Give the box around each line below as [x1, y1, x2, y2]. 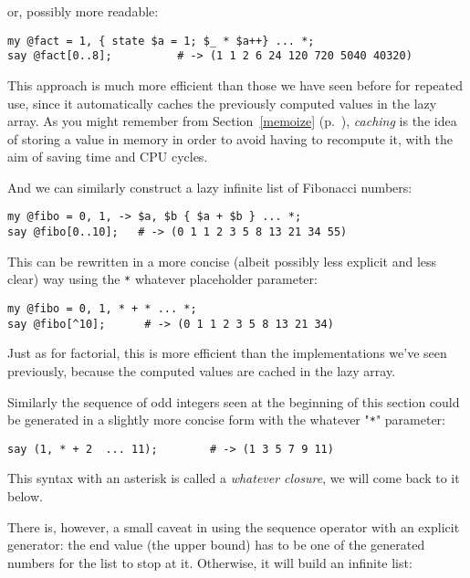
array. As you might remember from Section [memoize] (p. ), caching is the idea [7, 111, 457, 131]
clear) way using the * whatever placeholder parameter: [7, 269, 318, 289]
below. [7, 487, 43, 506]
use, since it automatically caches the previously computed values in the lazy [7, 93, 437, 112]
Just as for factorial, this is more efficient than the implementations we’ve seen [7, 343, 447, 363]
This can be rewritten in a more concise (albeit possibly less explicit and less [7, 251, 437, 270]
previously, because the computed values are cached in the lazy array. [7, 361, 396, 380]
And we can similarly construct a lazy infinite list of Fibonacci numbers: [7, 177, 413, 196]
